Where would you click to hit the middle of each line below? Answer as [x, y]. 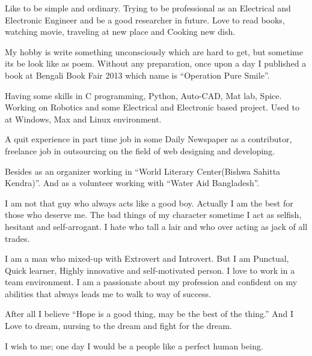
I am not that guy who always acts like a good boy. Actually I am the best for [149, 203]
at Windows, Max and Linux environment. [83, 119]
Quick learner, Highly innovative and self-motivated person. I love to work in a [150, 270]
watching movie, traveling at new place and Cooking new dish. [120, 32]
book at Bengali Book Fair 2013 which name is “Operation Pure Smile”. [137, 75]
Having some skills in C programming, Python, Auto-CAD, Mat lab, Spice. [143, 95]
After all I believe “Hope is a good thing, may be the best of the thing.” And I [149, 314]
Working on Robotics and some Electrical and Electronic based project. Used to [152, 107]
